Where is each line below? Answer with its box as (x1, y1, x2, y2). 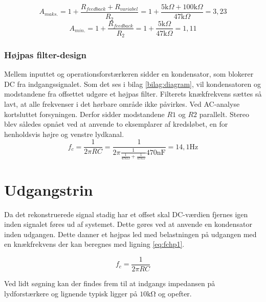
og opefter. (158, 288, 192, 298)
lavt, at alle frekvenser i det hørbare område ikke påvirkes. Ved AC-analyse (4, 99, 240, 109)
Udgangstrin (4, 179, 93, 200)
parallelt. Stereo (199, 108, 250, 119)
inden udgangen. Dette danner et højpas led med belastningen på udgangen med (4, 228, 257, 239)
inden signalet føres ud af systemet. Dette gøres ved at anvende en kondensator (4, 219, 252, 229)
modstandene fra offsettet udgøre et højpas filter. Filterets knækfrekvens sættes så (4, 88, 262, 99)
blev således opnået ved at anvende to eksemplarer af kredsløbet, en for (4, 119, 228, 129)
